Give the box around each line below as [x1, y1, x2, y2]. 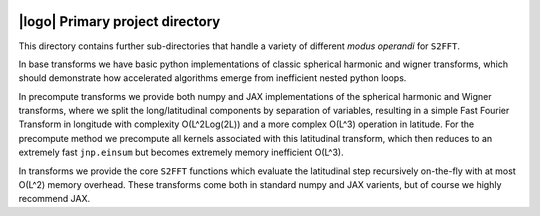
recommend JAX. [18, 193, 91, 205]
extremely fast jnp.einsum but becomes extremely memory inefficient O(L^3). [18, 146, 344, 159]
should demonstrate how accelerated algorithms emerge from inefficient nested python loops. [18, 72, 407, 84]
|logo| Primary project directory [18, 13, 221, 30]
